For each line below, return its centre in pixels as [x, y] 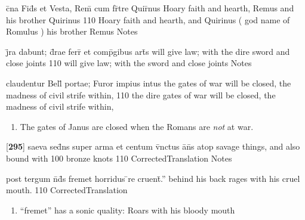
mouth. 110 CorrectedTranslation [67, 190]
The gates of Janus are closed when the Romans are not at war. [137, 126]
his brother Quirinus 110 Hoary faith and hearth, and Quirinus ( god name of [148, 19]
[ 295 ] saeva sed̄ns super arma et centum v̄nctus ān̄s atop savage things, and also [153, 146]
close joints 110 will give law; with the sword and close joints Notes [129, 63]
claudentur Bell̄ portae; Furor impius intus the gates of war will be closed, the [149, 83]
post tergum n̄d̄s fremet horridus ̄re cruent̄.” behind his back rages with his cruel [153, 178]
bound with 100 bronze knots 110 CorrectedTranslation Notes [119, 158]
